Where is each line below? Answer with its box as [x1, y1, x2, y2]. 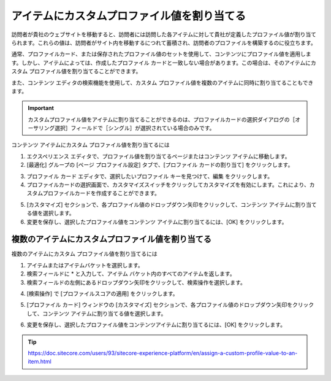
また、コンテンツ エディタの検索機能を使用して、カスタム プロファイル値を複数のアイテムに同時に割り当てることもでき [11, 79, 314, 86]
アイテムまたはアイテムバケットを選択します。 [26, 261, 143, 269]
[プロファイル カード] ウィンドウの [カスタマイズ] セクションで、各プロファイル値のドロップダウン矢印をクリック [26, 301, 314, 309]
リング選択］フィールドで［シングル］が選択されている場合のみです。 [38, 125, 215, 132]
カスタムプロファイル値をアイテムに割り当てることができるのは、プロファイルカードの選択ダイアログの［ [28, 115, 295, 123]
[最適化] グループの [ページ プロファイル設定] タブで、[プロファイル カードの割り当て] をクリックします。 [26, 161, 294, 169]
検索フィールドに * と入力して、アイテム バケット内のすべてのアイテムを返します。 [26, 270, 235, 277]
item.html [28, 358, 51, 365]
